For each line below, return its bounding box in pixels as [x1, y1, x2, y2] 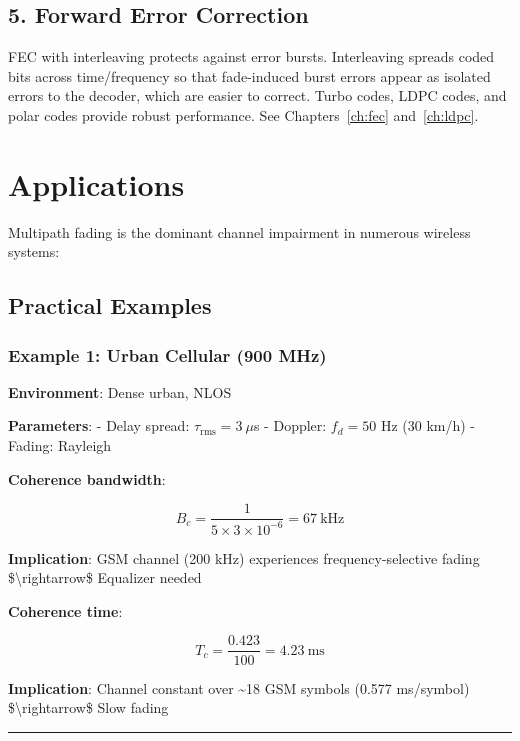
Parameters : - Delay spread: [8, 415, 190, 436]
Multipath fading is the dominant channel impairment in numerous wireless [8, 221, 471, 242]
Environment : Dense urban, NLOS [8, 381, 232, 402]
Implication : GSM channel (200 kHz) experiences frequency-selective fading [8, 547, 480, 568]
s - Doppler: [253, 415, 327, 436]
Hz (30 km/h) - [380, 415, 476, 436]
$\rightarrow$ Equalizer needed [8, 567, 202, 588]
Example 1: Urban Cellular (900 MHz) [8, 342, 327, 367]
